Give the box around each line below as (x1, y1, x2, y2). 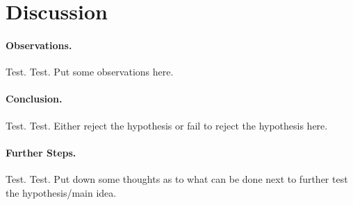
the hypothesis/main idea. (6, 185, 117, 199)
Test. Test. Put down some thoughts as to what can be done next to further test (6, 171, 348, 186)
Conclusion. (6, 91, 63, 106)
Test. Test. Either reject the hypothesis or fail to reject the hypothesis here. (6, 118, 328, 132)
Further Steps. (6, 145, 76, 159)
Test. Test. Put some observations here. (6, 64, 174, 79)
